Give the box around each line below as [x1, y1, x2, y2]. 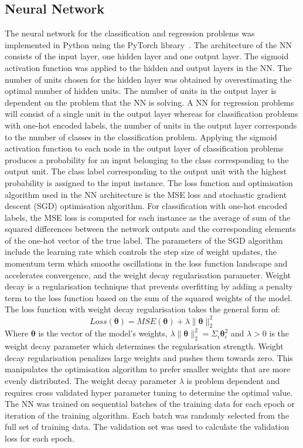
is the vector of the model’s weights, [38, 327, 168, 339]
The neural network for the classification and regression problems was [5, 27, 255, 39]
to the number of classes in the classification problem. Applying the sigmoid [5, 130, 277, 143]
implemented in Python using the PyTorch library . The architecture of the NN [5, 38, 292, 50]
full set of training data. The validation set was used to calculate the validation [5, 420, 290, 433]
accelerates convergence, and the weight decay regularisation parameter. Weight [5, 268, 291, 281]
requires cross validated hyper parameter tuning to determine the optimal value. [5, 386, 293, 398]
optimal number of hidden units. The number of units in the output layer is [5, 85, 277, 97]
